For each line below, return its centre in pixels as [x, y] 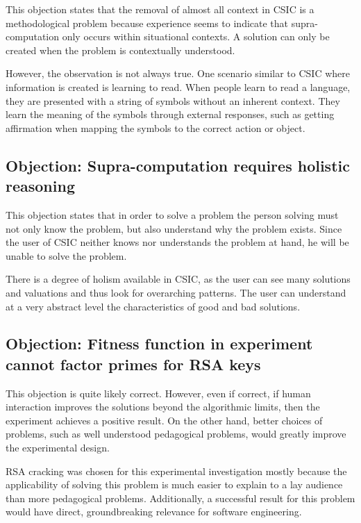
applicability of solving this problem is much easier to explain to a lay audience [174, 484]
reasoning [40, 186]
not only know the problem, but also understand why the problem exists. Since [174, 228]
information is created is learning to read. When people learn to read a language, [178, 86]
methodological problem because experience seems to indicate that [147, 23]
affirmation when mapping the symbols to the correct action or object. [156, 127]
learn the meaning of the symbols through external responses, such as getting [170, 114]
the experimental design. [58, 448]
